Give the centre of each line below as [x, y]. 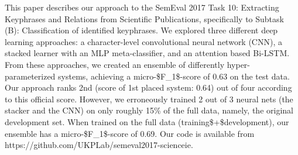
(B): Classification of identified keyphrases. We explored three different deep [141, 30]
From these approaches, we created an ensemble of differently [115, 64]
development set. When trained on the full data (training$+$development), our [147, 121]
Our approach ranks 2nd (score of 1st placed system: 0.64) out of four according [148, 87]
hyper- [239, 64]
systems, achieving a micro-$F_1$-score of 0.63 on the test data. [174, 76]
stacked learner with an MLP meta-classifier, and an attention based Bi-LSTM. [147, 53]
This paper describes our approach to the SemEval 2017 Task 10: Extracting [142, 7]
